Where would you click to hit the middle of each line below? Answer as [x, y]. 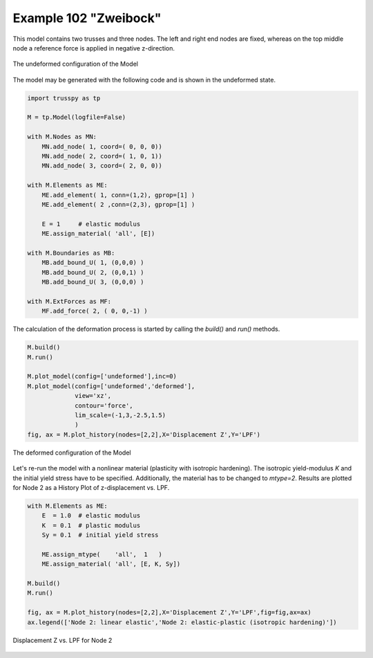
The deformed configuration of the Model [72, 453]
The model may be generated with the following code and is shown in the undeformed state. [144, 80]
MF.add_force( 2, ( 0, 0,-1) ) [95, 311]
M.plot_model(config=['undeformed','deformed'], [111, 386]
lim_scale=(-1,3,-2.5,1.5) [120, 415]
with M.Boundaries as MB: [71, 253]
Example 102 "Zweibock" [87, 18]
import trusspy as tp [64, 98]
